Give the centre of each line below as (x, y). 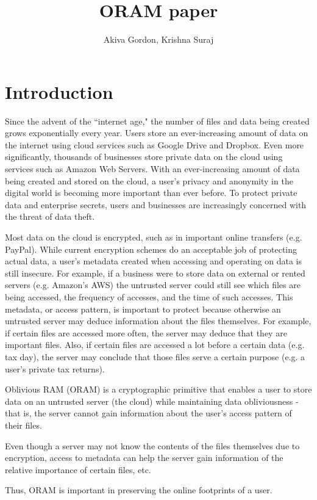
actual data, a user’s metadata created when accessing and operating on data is (153, 261)
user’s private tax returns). (55, 368)
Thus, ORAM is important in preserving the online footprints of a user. (139, 490)
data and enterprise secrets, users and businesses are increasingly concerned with (156, 204)
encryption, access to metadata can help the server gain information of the (144, 458)
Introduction (59, 91)
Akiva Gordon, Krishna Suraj (158, 39)
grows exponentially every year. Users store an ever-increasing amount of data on (157, 133)
